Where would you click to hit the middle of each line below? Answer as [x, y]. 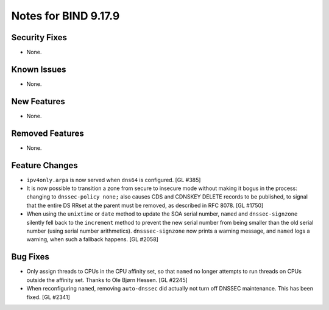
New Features [38, 101]
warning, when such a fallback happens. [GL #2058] [92, 239]
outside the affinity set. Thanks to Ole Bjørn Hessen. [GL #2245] [107, 280]
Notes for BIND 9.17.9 [65, 16]
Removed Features [48, 133]
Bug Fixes [30, 257]
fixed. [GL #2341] [48, 297]
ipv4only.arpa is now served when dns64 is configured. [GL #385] [114, 180]
